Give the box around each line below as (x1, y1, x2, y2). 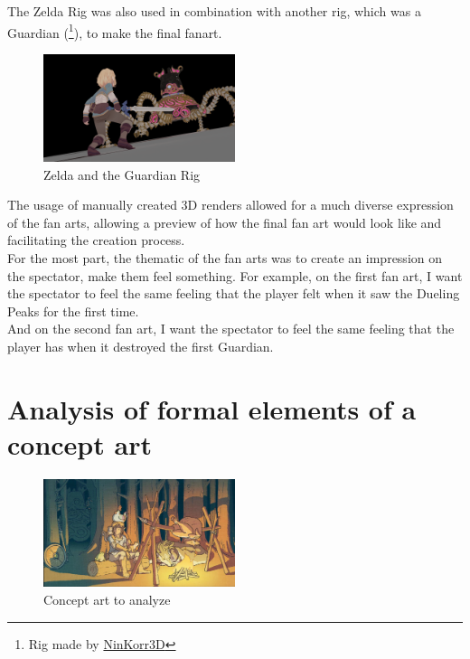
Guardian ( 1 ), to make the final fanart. (7, 20, 222, 42)
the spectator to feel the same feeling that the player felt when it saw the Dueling (7, 284, 460, 303)
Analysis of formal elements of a (7, 390, 417, 427)
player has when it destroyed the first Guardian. (7, 337, 274, 356)
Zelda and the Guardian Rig (43, 165, 201, 184)
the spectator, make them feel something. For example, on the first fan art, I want (7, 266, 463, 285)
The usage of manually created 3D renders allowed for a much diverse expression (7, 195, 454, 214)
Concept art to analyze (43, 589, 171, 608)
